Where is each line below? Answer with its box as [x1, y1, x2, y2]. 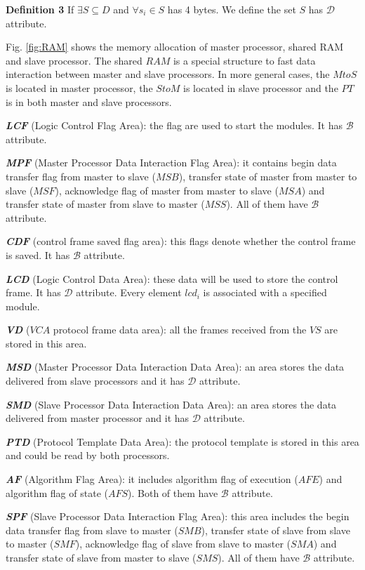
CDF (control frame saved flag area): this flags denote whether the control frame [6, 234, 356, 248]
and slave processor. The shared [6, 53, 142, 67]
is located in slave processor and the [183, 80, 338, 95]
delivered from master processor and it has [6, 411, 190, 425]
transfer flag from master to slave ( [6, 168, 156, 183]
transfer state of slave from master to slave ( [6, 550, 197, 564]
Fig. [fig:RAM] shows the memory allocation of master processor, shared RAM [6, 39, 344, 54]
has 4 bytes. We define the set [167, 2, 296, 16]
